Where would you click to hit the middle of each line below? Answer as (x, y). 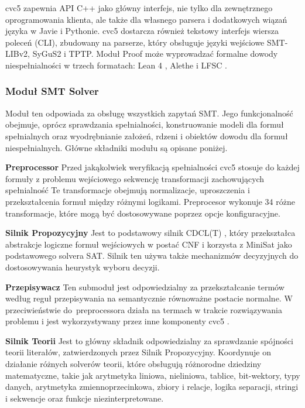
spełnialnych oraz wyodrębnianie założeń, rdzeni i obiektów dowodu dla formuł (147, 136)
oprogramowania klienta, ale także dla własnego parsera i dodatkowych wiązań (146, 19)
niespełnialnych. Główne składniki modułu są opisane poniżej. (116, 147)
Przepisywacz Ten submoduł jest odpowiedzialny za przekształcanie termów (145, 287)
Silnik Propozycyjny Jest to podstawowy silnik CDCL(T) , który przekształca (150, 233)
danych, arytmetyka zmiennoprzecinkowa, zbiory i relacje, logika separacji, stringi (152, 387)
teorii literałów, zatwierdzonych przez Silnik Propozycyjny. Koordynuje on (138, 352)
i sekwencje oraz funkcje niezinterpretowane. (85, 398)
